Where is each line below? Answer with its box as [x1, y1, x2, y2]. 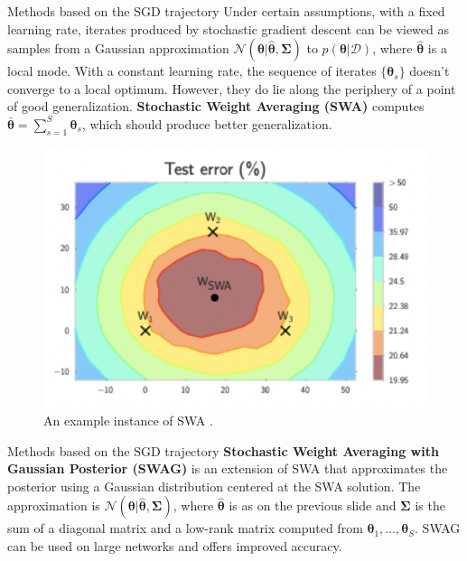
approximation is [7, 496, 100, 515]
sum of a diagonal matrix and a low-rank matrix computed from [7, 519, 363, 538]
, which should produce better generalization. [81, 114, 332, 133]
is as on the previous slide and [229, 496, 397, 515]
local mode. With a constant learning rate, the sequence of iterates [7, 61, 377, 80]
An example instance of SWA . [43, 410, 213, 429]
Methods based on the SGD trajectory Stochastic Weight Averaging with [7, 441, 439, 460]
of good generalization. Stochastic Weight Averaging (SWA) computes [7, 97, 425, 116]
